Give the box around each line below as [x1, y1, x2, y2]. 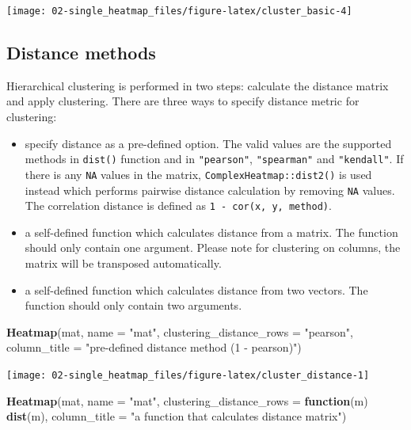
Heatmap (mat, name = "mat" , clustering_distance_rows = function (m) [6, 392, 368, 409]
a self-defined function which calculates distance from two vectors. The [25, 281, 368, 298]
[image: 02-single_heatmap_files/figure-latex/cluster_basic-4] [6, 6, 352, 17]
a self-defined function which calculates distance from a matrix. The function [25, 223, 398, 240]
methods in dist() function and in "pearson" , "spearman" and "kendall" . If [25, 150, 404, 167]
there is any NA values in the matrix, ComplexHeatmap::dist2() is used [25, 166, 372, 182]
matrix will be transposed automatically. [25, 255, 222, 272]
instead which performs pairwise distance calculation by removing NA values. [25, 181, 395, 198]
